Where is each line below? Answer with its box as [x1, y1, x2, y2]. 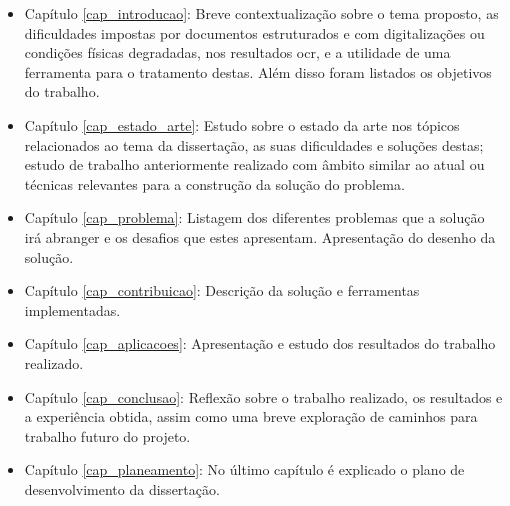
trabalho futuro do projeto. [24, 425, 191, 446]
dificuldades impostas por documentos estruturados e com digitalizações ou [24, 22, 485, 43]
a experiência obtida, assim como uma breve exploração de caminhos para [24, 406, 478, 427]
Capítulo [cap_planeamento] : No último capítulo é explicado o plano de [24, 459, 465, 480]
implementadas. [24, 299, 121, 320]
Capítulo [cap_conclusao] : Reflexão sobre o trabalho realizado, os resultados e [24, 386, 503, 407]
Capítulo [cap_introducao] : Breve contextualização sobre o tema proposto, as [24, 3, 499, 23]
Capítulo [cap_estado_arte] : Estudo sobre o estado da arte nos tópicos [24, 114, 460, 135]
